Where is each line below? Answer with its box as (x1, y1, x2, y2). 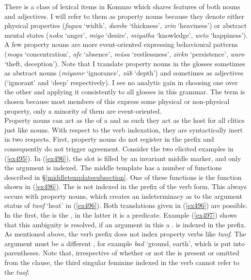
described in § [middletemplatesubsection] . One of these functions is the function (4, 172, 242, 182)
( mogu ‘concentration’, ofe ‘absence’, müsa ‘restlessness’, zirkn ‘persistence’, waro (4, 48, 245, 59)
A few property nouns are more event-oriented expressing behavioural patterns (4, 39, 238, 49)
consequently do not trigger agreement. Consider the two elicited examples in (4, 143, 234, 153)
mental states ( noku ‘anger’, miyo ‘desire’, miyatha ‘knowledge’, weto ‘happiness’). (4, 29, 248, 40)
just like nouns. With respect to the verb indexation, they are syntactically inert (4, 124, 243, 134)
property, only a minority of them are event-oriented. (4, 105, 162, 116)
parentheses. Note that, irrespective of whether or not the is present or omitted (4, 248, 239, 258)
